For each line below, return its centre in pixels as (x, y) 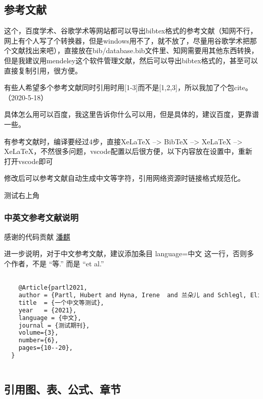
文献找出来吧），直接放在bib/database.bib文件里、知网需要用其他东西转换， (135, 50)
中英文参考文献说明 (41, 217)
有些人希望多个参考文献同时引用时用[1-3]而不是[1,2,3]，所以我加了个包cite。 (128, 87)
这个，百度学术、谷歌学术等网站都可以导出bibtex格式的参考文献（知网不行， (131, 31)
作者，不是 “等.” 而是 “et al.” (57, 263)
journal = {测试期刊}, (54, 325)
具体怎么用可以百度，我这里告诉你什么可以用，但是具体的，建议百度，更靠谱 (131, 114)
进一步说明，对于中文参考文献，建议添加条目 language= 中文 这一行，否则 (125, 253)
